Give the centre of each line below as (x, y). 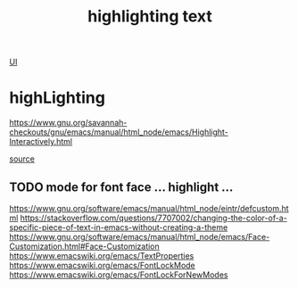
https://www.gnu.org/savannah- (68, 123)
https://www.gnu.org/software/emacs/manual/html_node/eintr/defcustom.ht (149, 208)
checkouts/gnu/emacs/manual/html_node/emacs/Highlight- (119, 132)
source (22, 159)
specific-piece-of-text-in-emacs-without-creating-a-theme (119, 227)
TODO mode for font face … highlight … (121, 187)
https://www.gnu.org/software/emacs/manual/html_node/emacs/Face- (140, 236)
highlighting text (150, 17)
